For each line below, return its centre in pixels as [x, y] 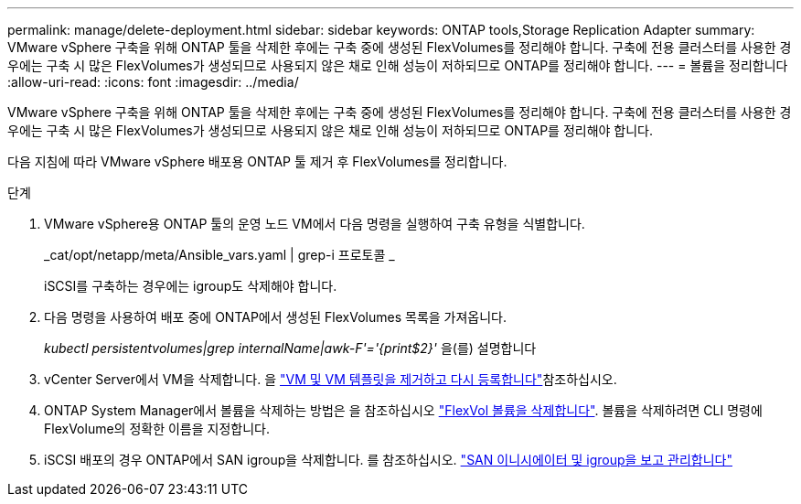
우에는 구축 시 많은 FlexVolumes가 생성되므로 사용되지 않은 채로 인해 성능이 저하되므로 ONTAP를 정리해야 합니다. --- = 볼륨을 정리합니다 [398, 65]
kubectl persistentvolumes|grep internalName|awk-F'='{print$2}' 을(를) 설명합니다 [290, 348]
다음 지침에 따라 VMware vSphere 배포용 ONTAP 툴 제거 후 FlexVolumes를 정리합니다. [257, 161]
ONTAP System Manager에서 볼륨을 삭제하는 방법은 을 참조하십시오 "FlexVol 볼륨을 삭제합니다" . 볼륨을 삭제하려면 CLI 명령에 [403, 410]
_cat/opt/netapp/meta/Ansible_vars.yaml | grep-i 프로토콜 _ [219, 255]
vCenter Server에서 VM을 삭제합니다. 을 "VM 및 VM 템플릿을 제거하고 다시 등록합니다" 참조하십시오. [331, 379]
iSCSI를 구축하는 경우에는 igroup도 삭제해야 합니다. [191, 286]
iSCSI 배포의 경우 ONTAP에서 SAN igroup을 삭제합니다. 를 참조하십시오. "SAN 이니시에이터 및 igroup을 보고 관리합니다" [388, 460]
